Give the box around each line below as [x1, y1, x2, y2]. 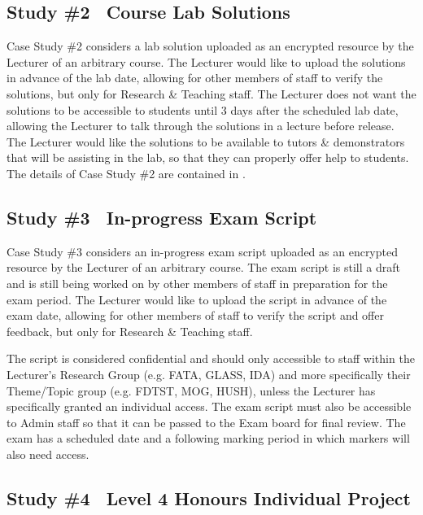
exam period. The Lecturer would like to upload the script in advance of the [7, 290, 387, 308]
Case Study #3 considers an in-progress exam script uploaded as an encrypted [7, 242, 398, 260]
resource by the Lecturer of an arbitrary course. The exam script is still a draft [7, 259, 400, 276]
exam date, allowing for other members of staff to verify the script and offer [7, 307, 384, 324]
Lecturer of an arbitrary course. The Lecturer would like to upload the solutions [7, 53, 406, 70]
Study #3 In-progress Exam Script [7, 204, 317, 229]
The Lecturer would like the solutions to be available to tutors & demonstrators [7, 133, 405, 150]
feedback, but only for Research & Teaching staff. [7, 322, 253, 339]
